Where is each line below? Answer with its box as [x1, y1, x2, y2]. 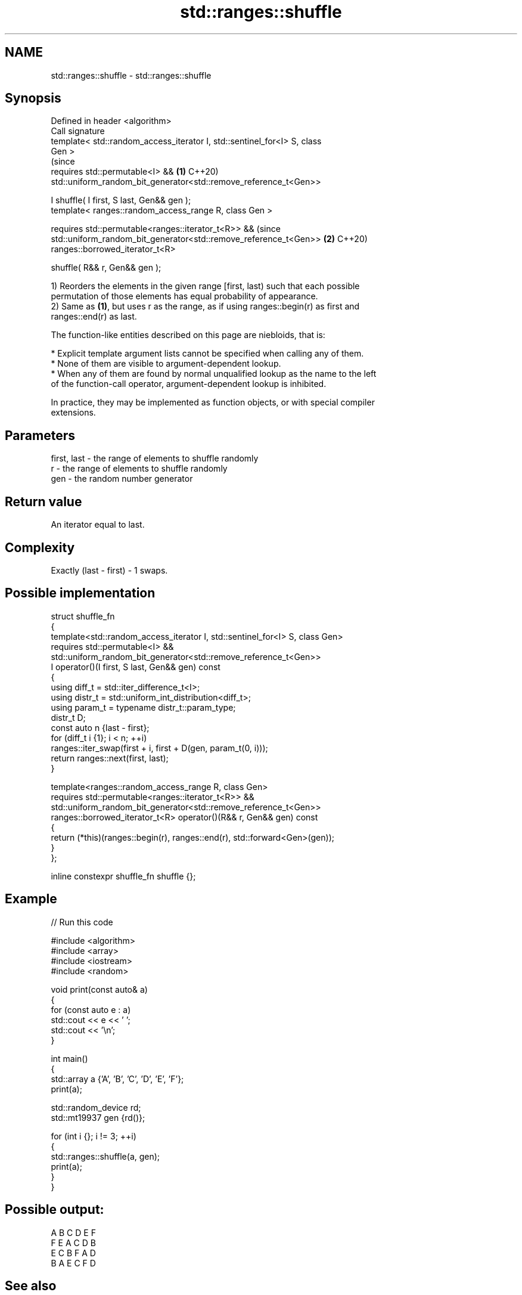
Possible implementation [5, 585, 156, 601]
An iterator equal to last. [51, 519, 145, 530]
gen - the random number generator [51, 473, 193, 484]
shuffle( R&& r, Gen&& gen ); [51, 262, 161, 273]
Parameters [5, 427, 75, 443]
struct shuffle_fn [51, 611, 115, 621]
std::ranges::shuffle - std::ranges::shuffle [51, 70, 212, 80]
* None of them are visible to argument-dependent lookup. [51, 358, 281, 369]
